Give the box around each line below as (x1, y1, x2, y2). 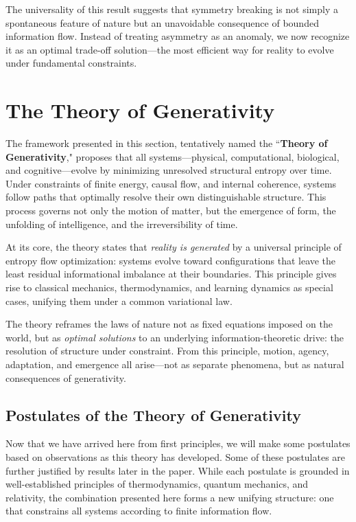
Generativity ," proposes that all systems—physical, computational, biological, (5, 149, 340, 163)
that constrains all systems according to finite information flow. (5, 503, 272, 518)
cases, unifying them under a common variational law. (5, 293, 233, 308)
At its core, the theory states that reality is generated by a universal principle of (5, 240, 342, 254)
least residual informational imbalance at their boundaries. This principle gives (5, 266, 337, 281)
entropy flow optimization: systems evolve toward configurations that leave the (5, 253, 336, 267)
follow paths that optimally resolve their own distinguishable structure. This (5, 190, 327, 204)
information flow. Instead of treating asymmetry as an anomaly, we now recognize (5, 29, 350, 43)
